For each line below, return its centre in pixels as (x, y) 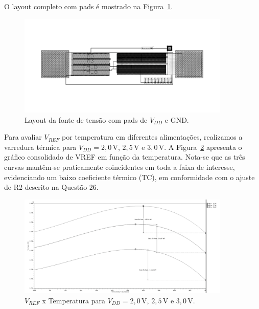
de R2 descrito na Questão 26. (51, 187)
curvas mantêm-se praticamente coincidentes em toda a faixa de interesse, (120, 167)
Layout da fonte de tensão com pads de (86, 119)
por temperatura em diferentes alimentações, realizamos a (152, 137)
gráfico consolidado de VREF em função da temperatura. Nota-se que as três (125, 157)
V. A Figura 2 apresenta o (200, 147)
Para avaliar (23, 137)
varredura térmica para (40, 147)
